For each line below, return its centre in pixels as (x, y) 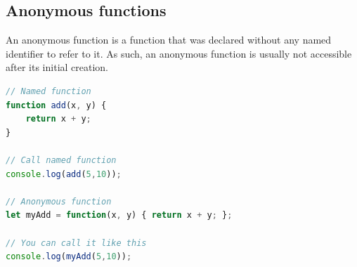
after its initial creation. (57, 67)
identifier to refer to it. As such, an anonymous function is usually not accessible (179, 53)
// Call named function (61, 160)
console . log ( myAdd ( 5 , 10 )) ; (69, 257)
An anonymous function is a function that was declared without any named (169, 40)
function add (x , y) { (56, 105)
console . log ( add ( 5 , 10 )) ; (64, 174)
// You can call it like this (76, 243)
